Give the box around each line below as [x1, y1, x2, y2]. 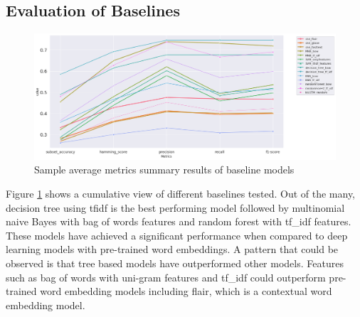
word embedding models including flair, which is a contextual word [40, 284, 332, 299]
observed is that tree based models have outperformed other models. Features [6, 255, 344, 270]
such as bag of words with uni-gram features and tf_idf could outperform [6, 269, 326, 284]
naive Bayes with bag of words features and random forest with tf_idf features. [6, 214, 351, 229]
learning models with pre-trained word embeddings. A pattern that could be [6, 242, 339, 257]
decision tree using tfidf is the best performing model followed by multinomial [6, 200, 345, 215]
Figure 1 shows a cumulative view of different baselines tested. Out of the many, [6, 186, 356, 201]
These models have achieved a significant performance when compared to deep [6, 227, 348, 242]
